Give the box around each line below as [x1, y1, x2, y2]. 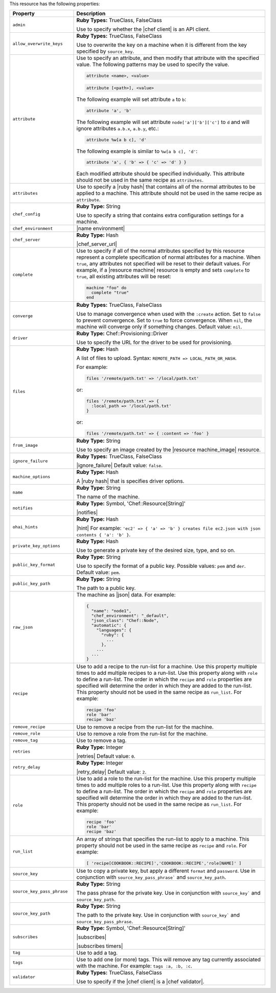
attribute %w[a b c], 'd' [86, 137, 147, 142]
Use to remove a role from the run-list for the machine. [76, 730, 208, 737]
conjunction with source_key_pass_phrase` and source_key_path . [76, 874, 226, 881]
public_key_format [12, 562, 56, 567]
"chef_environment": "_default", [91, 613, 169, 618]
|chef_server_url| [76, 241, 118, 248]
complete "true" [91, 290, 129, 296]
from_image [12, 442, 38, 448]
